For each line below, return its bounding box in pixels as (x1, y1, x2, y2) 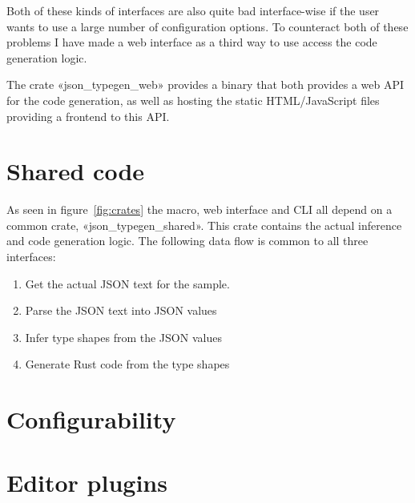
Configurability (6, 403, 176, 436)
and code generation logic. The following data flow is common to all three (6, 232, 369, 249)
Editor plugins (6, 465, 167, 498)
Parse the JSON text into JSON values (25, 302, 217, 319)
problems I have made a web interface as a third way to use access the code (6, 34, 377, 50)
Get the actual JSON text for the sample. (25, 275, 230, 292)
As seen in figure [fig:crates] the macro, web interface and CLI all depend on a (6, 201, 393, 218)
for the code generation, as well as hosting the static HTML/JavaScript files (6, 91, 380, 108)
